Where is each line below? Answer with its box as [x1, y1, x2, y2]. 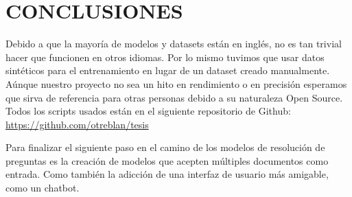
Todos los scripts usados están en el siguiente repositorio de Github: [5, 104, 291, 118]
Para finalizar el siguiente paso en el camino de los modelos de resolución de [5, 140, 325, 154]
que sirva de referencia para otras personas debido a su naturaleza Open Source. [5, 90, 343, 104]
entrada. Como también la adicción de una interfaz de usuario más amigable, [5, 167, 329, 181]
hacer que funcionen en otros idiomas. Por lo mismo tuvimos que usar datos [5, 49, 325, 64]
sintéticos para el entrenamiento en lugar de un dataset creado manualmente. [5, 63, 330, 78]
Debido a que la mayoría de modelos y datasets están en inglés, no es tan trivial [5, 36, 342, 51]
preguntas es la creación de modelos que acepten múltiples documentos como [5, 153, 329, 167]
